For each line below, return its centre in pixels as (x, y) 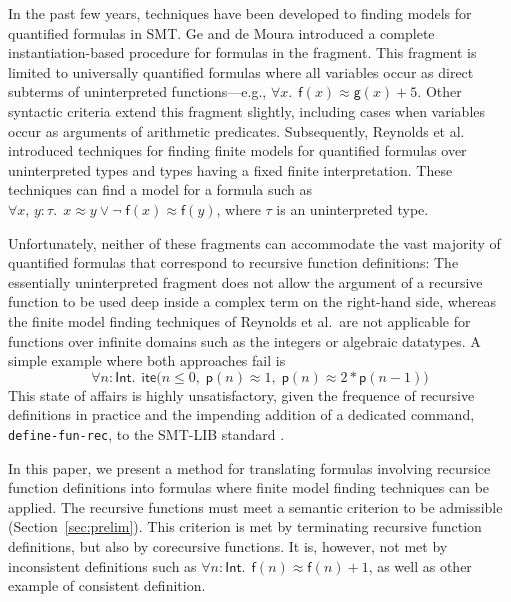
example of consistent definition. (107, 585)
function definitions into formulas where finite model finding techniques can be (249, 487)
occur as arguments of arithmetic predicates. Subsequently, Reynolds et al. (236, 130)
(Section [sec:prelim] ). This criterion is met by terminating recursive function (245, 526)
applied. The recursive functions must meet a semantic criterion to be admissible (255, 506)
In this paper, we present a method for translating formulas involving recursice (249, 467)
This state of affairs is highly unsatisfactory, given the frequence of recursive (241, 394)
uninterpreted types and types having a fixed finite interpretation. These (230, 169)
